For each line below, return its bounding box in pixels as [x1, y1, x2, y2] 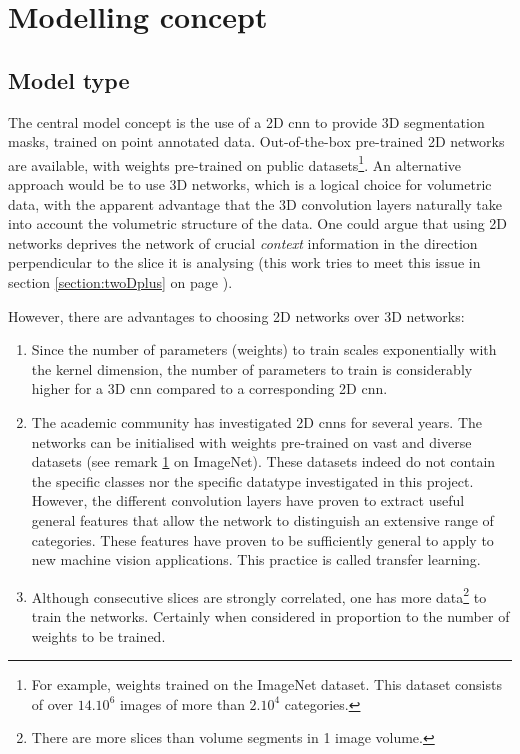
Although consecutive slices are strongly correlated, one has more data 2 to [31, 583, 487, 607]
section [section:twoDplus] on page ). [8, 271, 233, 292]
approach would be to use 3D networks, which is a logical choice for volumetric [8, 174, 492, 195]
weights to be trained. [31, 625, 166, 646]
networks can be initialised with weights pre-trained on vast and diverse [31, 431, 472, 452]
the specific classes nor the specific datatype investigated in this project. [31, 470, 474, 491]
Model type [8, 64, 130, 95]
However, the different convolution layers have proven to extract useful [31, 490, 465, 511]
